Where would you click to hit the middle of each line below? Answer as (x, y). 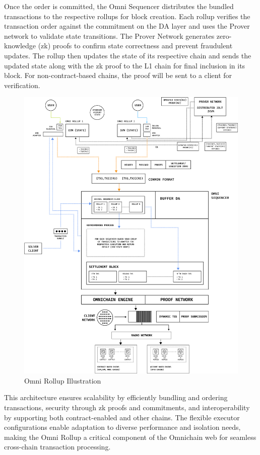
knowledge (20, 46)
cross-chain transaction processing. (57, 447)
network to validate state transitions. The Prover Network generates (109, 35)
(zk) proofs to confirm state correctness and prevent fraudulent (135, 46)
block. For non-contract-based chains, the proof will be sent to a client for (118, 75)
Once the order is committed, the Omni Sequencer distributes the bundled (119, 6)
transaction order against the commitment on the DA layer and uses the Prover (127, 26)
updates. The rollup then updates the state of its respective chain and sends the (128, 55)
